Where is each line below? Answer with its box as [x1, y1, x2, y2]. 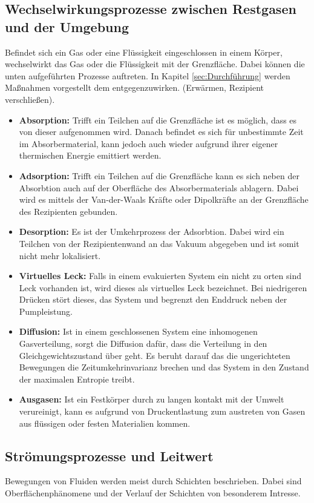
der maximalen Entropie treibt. [19, 372, 135, 385]
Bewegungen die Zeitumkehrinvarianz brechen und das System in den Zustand [19, 361, 309, 373]
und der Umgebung [5, 17, 129, 36]
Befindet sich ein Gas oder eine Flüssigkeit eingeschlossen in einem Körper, [5, 45, 283, 58]
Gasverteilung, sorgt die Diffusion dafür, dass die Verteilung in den [19, 337, 267, 350]
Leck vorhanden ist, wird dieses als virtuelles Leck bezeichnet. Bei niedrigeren [19, 281, 307, 294]
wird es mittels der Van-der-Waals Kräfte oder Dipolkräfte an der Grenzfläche [19, 193, 309, 206]
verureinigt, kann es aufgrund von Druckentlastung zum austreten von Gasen [19, 405, 306, 418]
